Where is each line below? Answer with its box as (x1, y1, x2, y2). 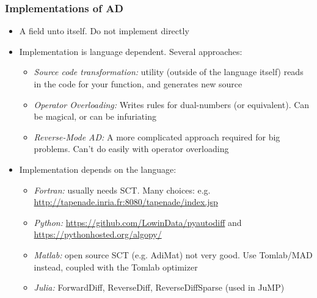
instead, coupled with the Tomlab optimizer (34, 260, 198, 273)
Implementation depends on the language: (19, 162, 177, 175)
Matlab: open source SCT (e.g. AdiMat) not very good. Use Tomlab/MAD (34, 248, 313, 261)
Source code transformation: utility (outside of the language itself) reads (34, 65, 304, 78)
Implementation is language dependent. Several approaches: (19, 45, 242, 57)
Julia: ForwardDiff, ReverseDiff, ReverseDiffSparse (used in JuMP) (34, 281, 285, 294)
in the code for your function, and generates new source (34, 78, 242, 90)
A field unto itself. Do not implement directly (19, 24, 189, 37)
